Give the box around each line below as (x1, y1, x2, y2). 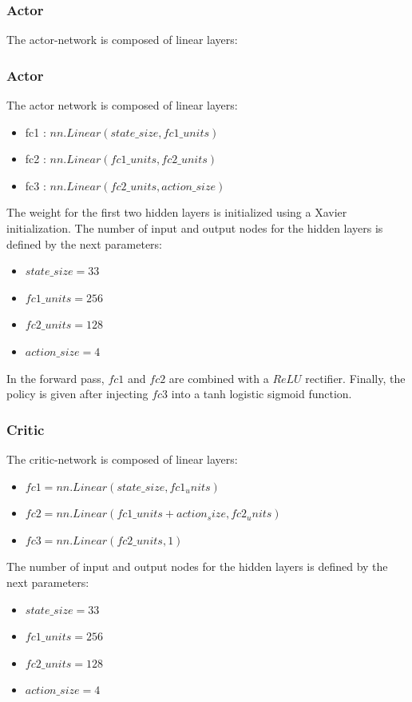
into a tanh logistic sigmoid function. (171, 385, 352, 402)
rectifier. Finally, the (305, 369, 406, 386)
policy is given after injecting (6, 385, 149, 402)
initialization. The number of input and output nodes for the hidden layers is (6, 220, 383, 236)
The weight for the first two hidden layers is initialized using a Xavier (6, 204, 347, 221)
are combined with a (168, 369, 269, 386)
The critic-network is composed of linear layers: (6, 450, 238, 467)
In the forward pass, (6, 369, 105, 386)
